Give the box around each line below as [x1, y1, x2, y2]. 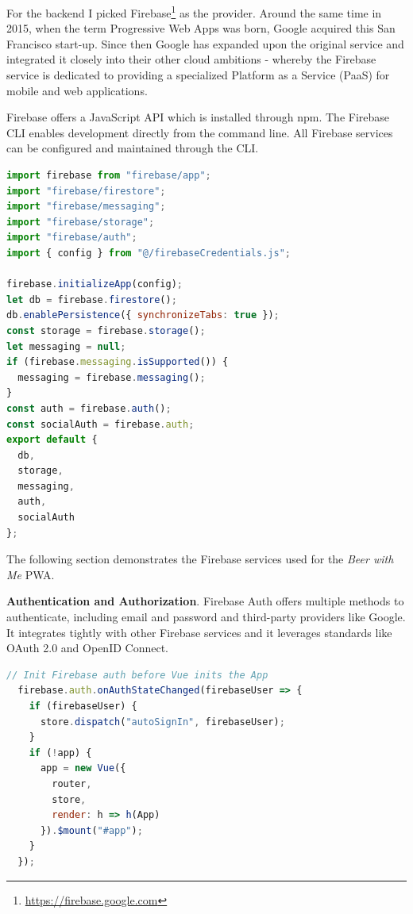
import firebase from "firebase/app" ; [6, 170, 211, 181]
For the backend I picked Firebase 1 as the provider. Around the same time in [6, 2, 382, 21]
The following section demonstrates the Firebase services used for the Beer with [6, 551, 394, 567]
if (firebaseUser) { [29, 701, 137, 712]
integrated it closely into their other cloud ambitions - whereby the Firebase [6, 51, 376, 67]
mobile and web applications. [6, 82, 148, 98]
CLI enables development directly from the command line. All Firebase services [6, 124, 393, 140]
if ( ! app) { [29, 747, 92, 758]
